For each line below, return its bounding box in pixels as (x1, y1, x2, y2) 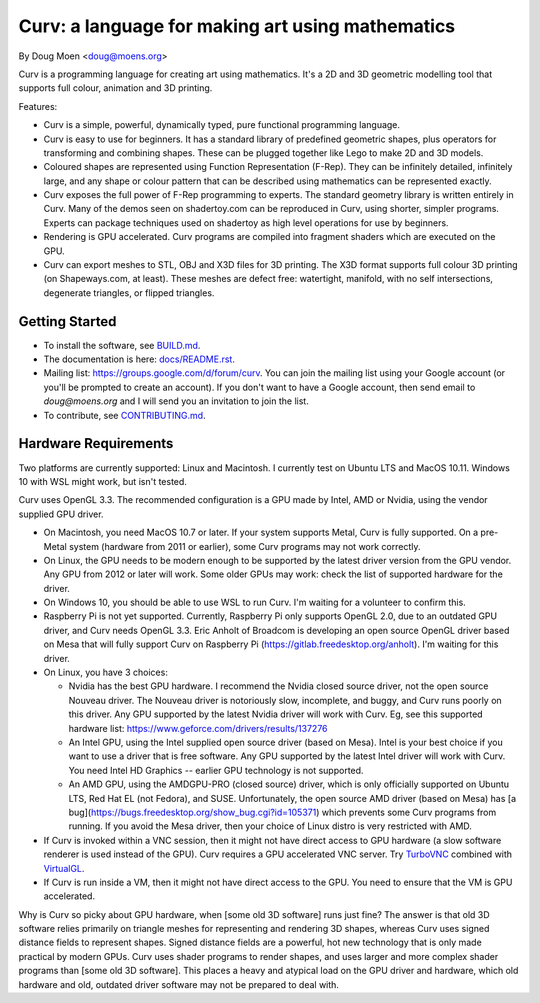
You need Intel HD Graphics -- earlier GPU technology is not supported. (68, 764, 364, 776)
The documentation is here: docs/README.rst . (43, 353, 235, 365)
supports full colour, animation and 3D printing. (18, 82, 213, 94)
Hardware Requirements (18, 435, 174, 452)
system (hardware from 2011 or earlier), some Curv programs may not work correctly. (68, 540, 421, 552)
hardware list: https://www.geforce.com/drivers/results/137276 (68, 722, 329, 734)
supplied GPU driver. (18, 508, 104, 520)
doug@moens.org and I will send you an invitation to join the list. (43, 395, 309, 407)
